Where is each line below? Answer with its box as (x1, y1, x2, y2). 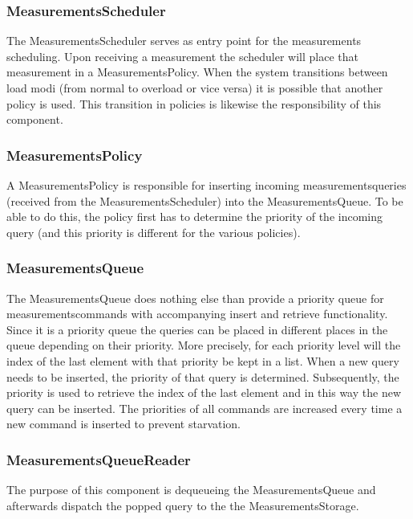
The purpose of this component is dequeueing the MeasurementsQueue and (6, 481, 376, 498)
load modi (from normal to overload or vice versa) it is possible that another (6, 80, 383, 96)
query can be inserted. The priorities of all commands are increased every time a (6, 399, 403, 416)
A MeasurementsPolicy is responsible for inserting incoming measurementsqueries (6, 177, 407, 193)
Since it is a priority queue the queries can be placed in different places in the (6, 321, 388, 337)
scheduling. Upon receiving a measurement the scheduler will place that (6, 47, 358, 64)
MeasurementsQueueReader (6, 449, 191, 469)
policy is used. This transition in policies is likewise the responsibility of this (6, 95, 382, 112)
